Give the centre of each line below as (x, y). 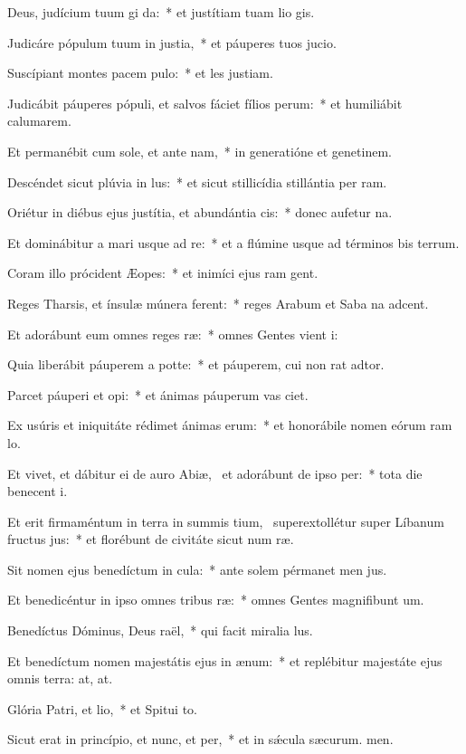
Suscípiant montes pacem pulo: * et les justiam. (140, 73)
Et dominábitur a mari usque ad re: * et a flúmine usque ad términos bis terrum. (233, 242)
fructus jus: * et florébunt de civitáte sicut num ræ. (151, 539)
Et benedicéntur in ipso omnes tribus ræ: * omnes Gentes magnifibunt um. (216, 600)
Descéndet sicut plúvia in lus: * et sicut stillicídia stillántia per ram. (197, 181)
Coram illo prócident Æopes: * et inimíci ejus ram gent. (163, 273)
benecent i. (38, 491)
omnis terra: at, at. (60, 678)
